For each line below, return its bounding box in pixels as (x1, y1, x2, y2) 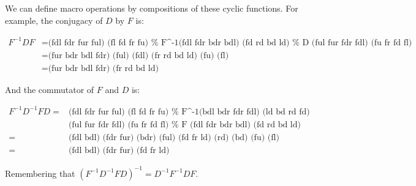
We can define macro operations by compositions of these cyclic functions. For (5, 2, 298, 14)
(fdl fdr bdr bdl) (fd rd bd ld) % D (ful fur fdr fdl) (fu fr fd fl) (178, 38, 412, 47)
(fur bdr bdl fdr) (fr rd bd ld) (48, 64, 159, 73)
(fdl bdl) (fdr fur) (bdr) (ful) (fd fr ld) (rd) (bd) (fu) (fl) (68, 133, 279, 142)
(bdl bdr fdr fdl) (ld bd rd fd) (199, 107, 310, 116)
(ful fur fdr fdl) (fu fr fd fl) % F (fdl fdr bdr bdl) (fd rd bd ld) (68, 120, 301, 129)
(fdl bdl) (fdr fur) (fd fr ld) (68, 146, 170, 155)
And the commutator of (5, 83, 94, 95)
